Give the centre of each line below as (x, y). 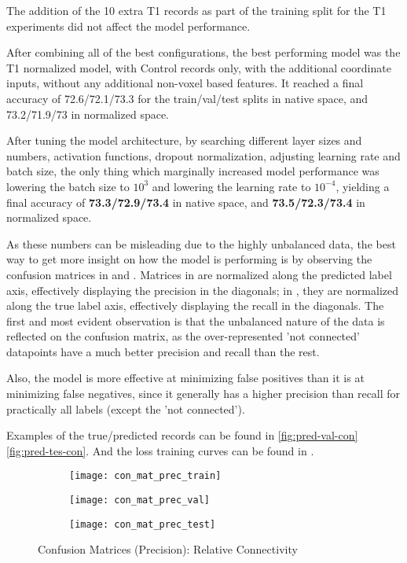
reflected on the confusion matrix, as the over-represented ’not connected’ (183, 336)
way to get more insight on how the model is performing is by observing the (189, 259)
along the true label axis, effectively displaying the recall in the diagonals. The (195, 305)
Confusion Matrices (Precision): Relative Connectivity (168, 549)
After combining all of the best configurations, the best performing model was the (203, 52)
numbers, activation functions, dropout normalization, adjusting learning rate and (203, 155)
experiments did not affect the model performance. (128, 26)
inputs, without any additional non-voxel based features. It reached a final (185, 83)
